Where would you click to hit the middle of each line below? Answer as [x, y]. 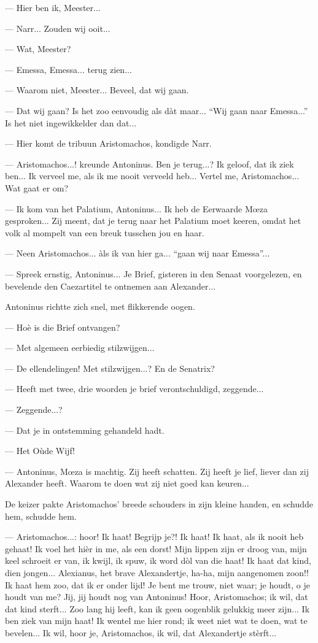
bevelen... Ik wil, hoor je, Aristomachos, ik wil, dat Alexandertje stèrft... [141, 632]
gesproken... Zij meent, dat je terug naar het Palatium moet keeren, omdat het [153, 221]
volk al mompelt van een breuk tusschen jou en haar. [105, 232]
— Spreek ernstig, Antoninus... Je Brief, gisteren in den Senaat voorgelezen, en [153, 273]
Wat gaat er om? [37, 187]
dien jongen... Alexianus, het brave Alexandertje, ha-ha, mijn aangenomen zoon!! [157, 572]
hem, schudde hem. [41, 516]
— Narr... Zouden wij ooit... [58, 28]
